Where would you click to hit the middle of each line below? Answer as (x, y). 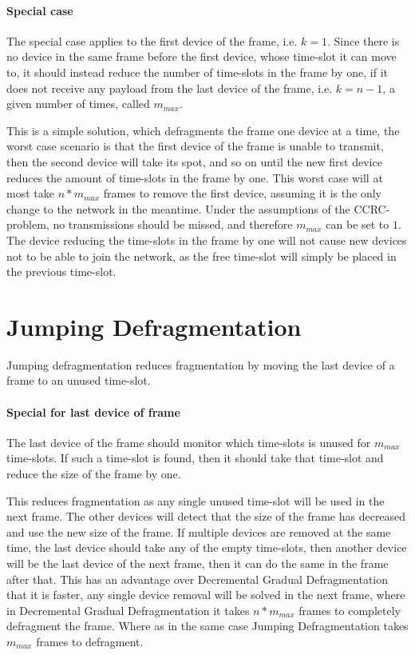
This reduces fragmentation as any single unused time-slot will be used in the (196, 500)
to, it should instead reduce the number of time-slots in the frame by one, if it (197, 72)
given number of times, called (78, 104)
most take (30, 193)
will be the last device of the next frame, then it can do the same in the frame (198, 563)
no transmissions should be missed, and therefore (173, 224)
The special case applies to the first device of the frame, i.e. (152, 40)
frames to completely (350, 610)
